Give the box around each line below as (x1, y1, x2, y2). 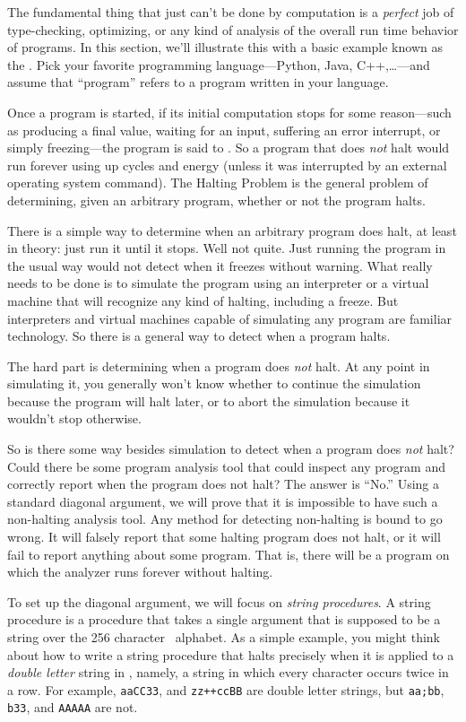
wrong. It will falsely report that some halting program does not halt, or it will (7, 527, 441, 546)
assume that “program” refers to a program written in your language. (7, 73, 389, 91)
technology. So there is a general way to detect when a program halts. (7, 326, 391, 345)
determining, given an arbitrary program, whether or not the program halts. (7, 190, 426, 209)
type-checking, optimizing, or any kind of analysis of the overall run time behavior (7, 20, 459, 39)
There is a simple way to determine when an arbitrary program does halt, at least (7, 221, 457, 239)
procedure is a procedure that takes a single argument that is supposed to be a (7, 610, 441, 629)
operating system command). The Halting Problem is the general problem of (7, 173, 428, 192)
